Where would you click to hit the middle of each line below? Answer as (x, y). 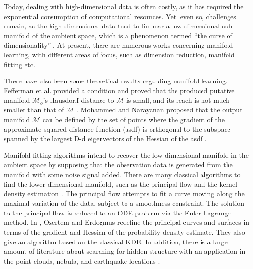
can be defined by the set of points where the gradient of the (133, 119)
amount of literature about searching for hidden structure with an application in (125, 251)
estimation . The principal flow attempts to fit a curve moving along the (136, 193)
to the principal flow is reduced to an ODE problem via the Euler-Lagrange (117, 212)
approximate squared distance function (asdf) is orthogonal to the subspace (117, 129)
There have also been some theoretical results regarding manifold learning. (116, 81)
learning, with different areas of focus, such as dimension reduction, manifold (119, 54)
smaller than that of (34, 109)
